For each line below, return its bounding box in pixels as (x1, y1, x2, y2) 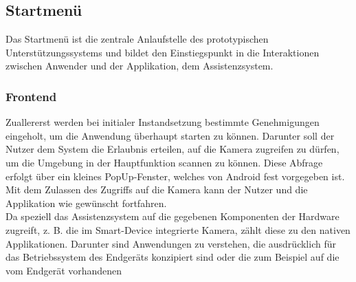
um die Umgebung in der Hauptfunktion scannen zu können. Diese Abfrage (5, 155, 323, 169)
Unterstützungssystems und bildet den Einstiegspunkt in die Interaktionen (5, 45, 320, 59)
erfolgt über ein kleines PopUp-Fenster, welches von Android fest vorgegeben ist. (5, 169, 345, 183)
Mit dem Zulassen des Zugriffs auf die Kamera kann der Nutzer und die (5, 182, 308, 197)
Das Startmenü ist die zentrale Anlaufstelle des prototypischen (5, 32, 269, 46)
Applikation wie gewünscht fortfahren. (5, 195, 167, 210)
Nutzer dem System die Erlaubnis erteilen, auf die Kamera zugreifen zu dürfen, (5, 142, 340, 156)
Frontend (5, 87, 57, 105)
